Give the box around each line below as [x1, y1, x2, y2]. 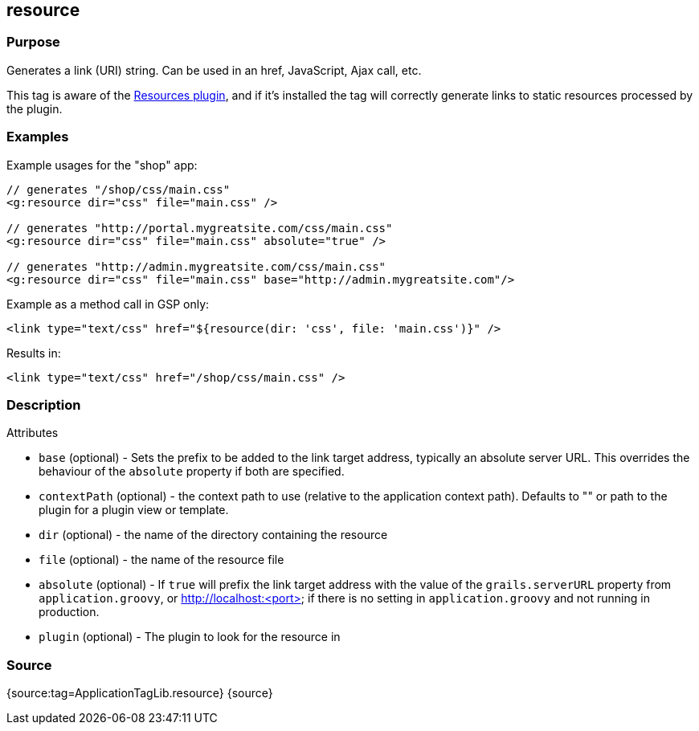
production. [39, 605, 100, 619]
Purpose [6, 34, 60, 51]
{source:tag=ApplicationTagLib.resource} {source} [6, 686, 273, 700]
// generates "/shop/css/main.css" [6, 182, 231, 196]
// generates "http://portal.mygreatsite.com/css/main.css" [6, 221, 393, 235]
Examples [6, 129, 69, 145]
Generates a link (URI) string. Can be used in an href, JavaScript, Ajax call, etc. [6, 63, 422, 77]
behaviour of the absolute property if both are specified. [39, 464, 345, 479]
